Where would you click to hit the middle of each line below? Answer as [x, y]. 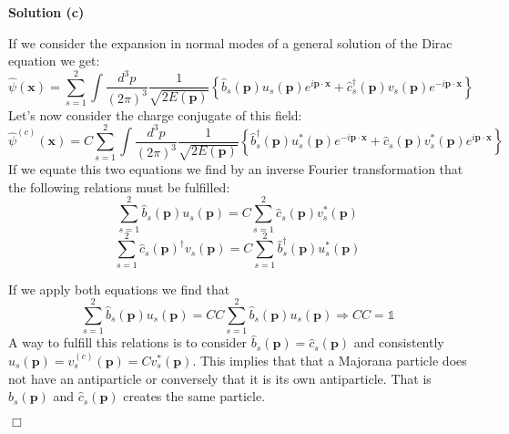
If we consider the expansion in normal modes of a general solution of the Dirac [230, 42]
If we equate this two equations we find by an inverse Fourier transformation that [236, 169]
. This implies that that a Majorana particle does [330, 360]
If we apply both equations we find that [119, 289]
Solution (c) [46, 12]
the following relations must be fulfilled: [119, 186]
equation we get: [54, 61]
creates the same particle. [194, 396]
